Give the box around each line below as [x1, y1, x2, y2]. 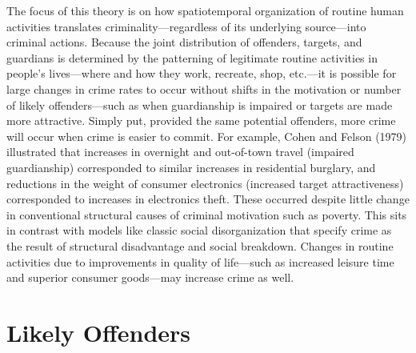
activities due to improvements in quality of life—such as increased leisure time [6, 253, 394, 270]
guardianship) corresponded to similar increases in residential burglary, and [6, 158, 376, 175]
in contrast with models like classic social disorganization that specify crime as [6, 222, 392, 239]
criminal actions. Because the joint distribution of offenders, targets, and [6, 34, 362, 50]
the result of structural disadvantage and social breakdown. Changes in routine [6, 237, 394, 254]
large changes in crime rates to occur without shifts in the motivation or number [6, 80, 402, 97]
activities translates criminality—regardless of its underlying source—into [6, 18, 366, 34]
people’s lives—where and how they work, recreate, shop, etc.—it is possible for [6, 65, 397, 82]
